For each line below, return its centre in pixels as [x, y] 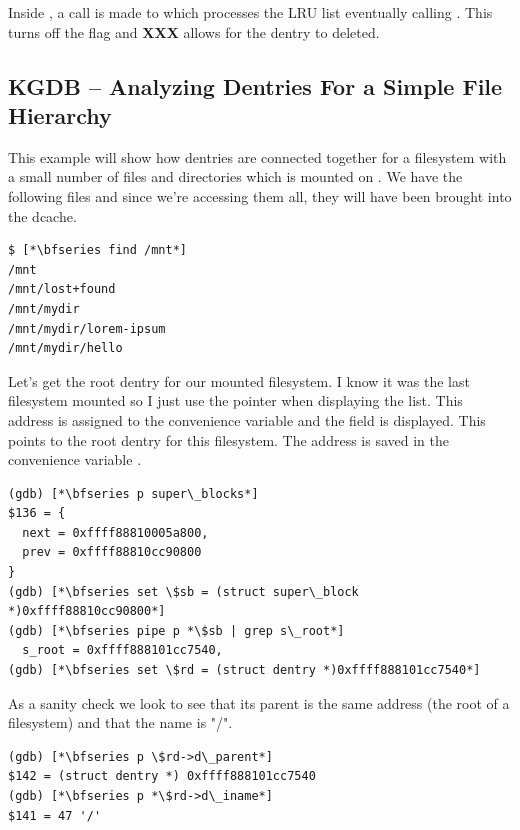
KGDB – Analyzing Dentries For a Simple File [255, 85]
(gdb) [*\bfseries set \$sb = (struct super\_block [183, 591]
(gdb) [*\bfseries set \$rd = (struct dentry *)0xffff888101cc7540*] [244, 670]
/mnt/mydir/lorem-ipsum [87, 328]
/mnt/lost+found [62, 289]
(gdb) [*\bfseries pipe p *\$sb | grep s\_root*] [176, 630]
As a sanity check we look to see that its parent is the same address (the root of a [259, 702]
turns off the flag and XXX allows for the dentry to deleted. [194, 31]
